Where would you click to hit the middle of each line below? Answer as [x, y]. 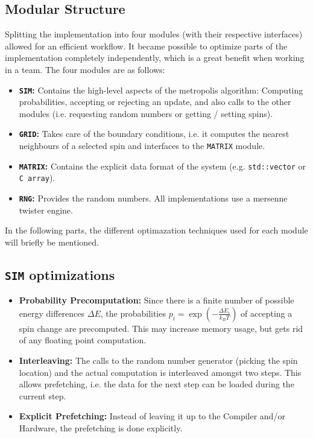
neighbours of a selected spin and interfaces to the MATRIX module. [142, 146]
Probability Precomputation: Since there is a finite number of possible [156, 300]
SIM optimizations [60, 274]
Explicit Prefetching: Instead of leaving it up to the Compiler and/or [152, 416]
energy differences [52, 313]
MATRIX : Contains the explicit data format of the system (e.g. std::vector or [163, 166]
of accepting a [267, 313]
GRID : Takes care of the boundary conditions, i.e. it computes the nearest [154, 134]
